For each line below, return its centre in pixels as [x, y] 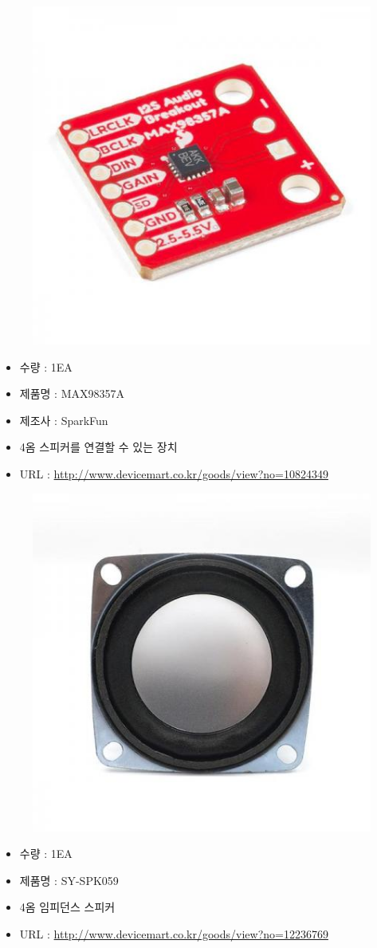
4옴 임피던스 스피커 [67, 907]
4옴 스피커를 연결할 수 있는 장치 [98, 447]
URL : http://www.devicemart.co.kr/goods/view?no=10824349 [174, 473]
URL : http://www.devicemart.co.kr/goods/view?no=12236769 [174, 933]
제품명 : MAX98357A [72, 393]
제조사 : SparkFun [64, 420]
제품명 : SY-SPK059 [69, 880]
